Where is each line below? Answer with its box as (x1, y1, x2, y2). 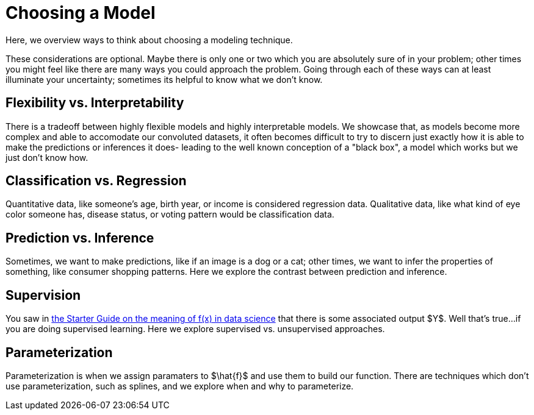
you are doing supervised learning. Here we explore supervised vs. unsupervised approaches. (5, 324, 385, 335)
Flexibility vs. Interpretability (5, 95, 184, 111)
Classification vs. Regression (5, 173, 187, 189)
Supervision (5, 287, 81, 303)
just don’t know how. (5, 152, 88, 163)
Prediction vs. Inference (5, 230, 154, 246)
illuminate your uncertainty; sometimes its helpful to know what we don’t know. (5, 74, 323, 85)
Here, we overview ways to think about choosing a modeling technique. (5, 34, 293, 45)
